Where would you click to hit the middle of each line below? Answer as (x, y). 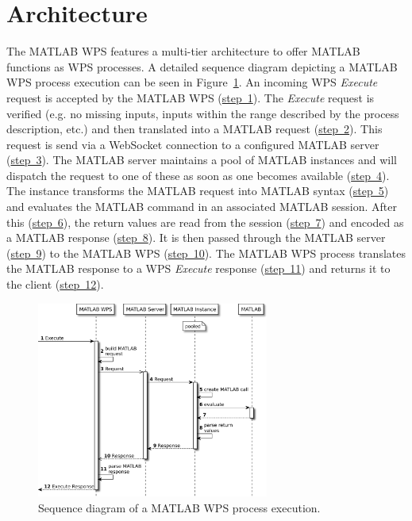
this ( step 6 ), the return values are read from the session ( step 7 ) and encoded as (205, 222)
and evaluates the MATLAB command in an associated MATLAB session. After (202, 207)
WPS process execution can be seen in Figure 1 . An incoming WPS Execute (192, 82)
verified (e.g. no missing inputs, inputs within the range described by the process (203, 113)
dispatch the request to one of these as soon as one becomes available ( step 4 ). (198, 175)
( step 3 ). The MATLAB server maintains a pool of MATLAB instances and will (202, 160)
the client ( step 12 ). (55, 284)
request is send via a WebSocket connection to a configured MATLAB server (193, 144)
